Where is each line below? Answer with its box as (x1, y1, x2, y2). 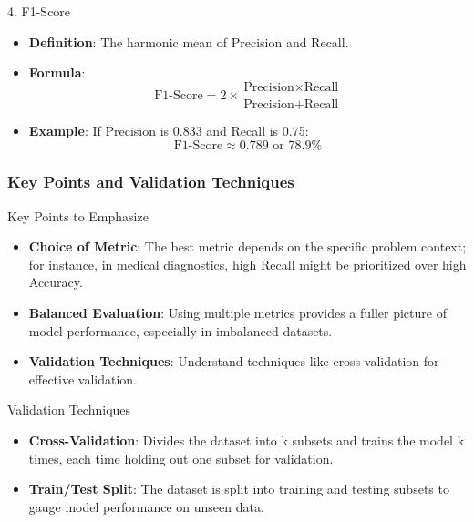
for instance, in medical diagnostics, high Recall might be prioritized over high (28, 254, 467, 273)
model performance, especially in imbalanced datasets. (28, 321, 333, 340)
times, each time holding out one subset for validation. (28, 448, 334, 467)
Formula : (28, 63, 86, 82)
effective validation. (28, 369, 138, 388)
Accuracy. (28, 272, 83, 292)
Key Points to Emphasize (7, 206, 149, 225)
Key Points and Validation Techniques (7, 170, 294, 193)
